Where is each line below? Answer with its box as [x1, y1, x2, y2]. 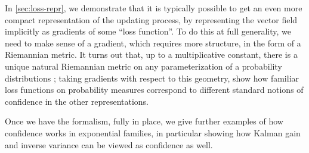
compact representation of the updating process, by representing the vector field [5, 13, 298, 26]
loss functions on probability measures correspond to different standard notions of [5, 83, 304, 96]
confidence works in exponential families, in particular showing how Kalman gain [5, 126, 301, 139]
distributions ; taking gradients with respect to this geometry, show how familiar [5, 71, 299, 84]
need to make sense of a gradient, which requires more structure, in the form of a [5, 36, 301, 49]
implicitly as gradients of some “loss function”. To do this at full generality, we [5, 25, 292, 38]
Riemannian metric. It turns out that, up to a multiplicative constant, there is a [5, 48, 298, 61]
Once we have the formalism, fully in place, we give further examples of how [5, 115, 283, 127]
